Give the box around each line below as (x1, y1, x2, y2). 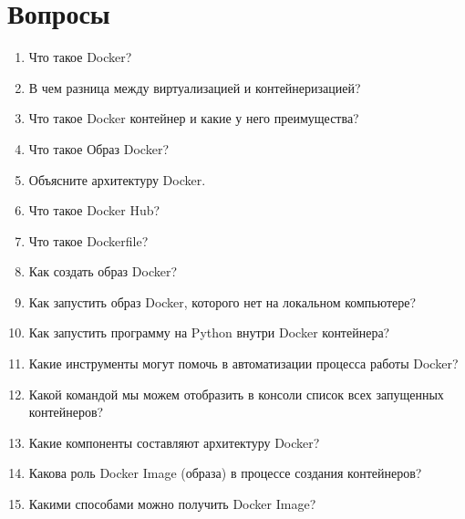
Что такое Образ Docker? (28, 139, 169, 158)
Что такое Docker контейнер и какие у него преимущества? (28, 109, 359, 128)
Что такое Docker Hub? (28, 201, 160, 220)
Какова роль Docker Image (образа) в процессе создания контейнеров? (28, 463, 422, 483)
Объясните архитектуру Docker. (28, 170, 206, 189)
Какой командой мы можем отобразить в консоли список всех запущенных (28, 384, 444, 403)
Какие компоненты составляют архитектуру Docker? (28, 432, 320, 452)
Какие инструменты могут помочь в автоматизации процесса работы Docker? (28, 354, 459, 373)
